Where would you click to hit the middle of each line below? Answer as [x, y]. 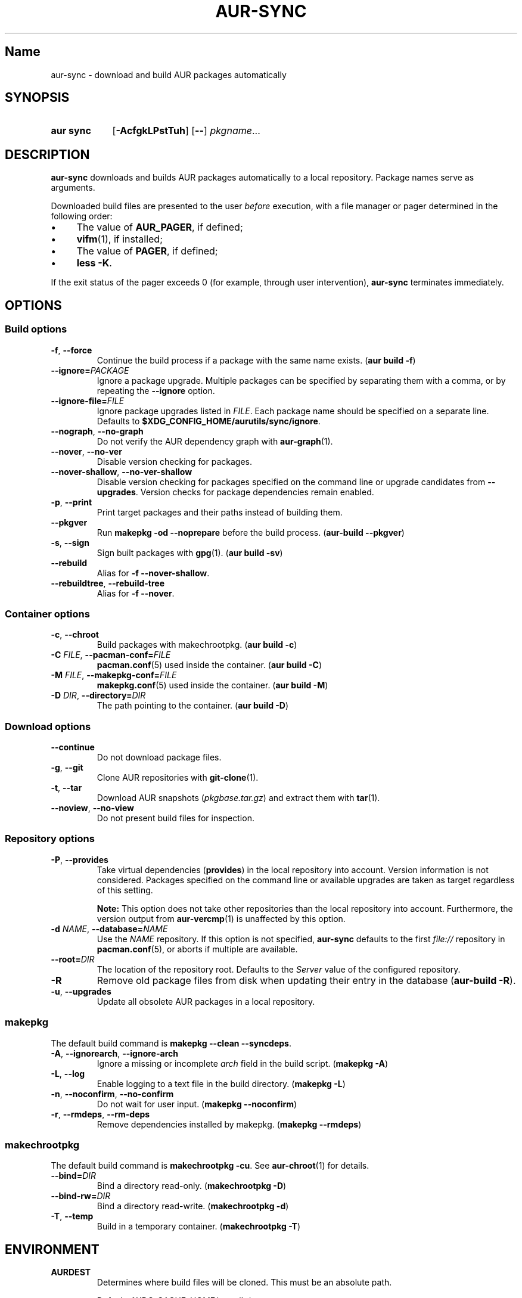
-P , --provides [80, 859]
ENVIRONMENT [52, 1249]
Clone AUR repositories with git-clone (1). [178, 777]
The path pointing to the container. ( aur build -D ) [193, 706]
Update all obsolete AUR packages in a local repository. [206, 1001]
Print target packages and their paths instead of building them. [220, 512]
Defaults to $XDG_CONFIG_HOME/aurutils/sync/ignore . [209, 421]
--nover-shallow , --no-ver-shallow [122, 471]
